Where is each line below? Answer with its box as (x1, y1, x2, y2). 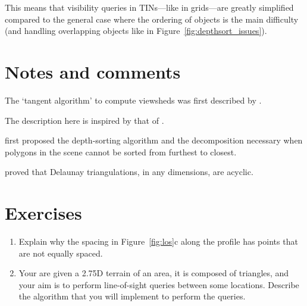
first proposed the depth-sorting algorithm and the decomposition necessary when (5, 134, 303, 146)
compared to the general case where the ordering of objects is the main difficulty (5, 13, 299, 25)
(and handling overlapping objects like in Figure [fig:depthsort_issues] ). (5, 24, 267, 37)
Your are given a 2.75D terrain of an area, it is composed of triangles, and (18, 267, 289, 279)
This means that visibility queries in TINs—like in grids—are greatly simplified (5, 1, 294, 13)
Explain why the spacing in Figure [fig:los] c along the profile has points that (18, 235, 298, 247)
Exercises (5, 201, 82, 225)
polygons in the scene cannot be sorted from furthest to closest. (5, 145, 237, 158)
